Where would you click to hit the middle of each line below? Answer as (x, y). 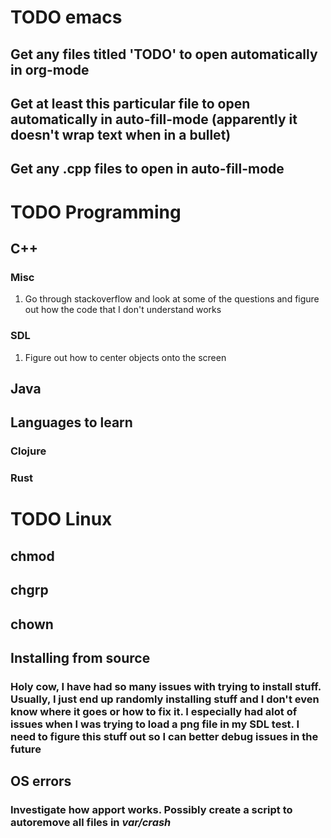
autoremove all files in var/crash (91, 823)
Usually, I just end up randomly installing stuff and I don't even (165, 699)
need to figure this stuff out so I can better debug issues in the (164, 736)
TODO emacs (66, 17)
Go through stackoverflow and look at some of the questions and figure (172, 299)
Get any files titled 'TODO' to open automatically (164, 54)
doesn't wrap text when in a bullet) (121, 134)
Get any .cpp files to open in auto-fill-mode (147, 169)
